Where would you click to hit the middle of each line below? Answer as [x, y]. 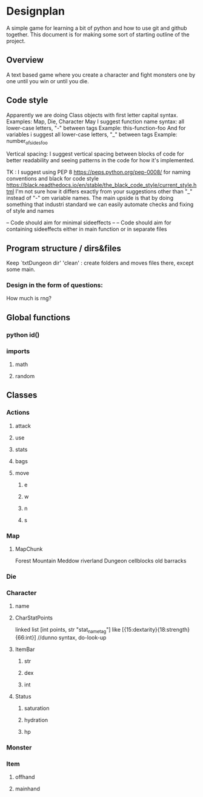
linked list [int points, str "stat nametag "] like [68, 630]
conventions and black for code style [52, 179]
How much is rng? [29, 298]
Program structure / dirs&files [64, 248]
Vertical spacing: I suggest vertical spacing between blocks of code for [95, 154]
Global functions [38, 317]
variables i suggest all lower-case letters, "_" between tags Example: [92, 134]
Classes [22, 395]
